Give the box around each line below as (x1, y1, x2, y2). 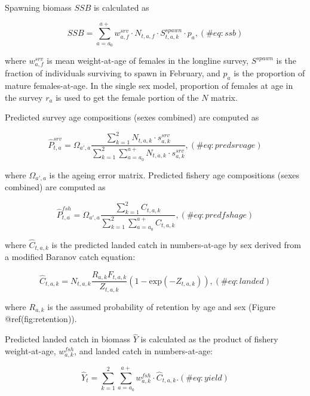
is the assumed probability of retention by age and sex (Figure (47, 300, 275, 313)
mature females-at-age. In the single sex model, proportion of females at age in (5, 79, 293, 92)
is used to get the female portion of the (56, 91, 199, 103)
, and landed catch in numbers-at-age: (74, 344, 213, 357)
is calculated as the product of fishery (140, 333, 278, 345)
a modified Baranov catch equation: (5, 250, 136, 263)
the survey (5, 91, 43, 103)
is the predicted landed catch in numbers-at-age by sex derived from (51, 238, 301, 250)
